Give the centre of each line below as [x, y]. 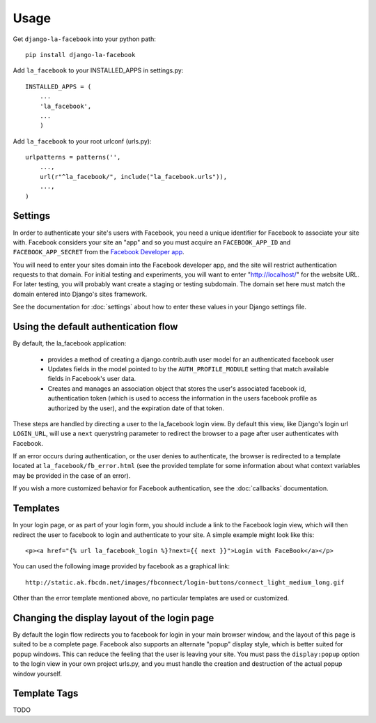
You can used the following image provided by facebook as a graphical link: [121, 566]
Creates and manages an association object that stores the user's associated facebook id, [177, 388]
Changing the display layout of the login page [113, 617]
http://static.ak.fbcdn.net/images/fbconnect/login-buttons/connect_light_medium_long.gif [185, 582]
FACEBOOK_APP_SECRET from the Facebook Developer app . [99, 252]
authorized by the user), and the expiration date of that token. [136, 408]
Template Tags [46, 693]
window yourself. [38, 674]
